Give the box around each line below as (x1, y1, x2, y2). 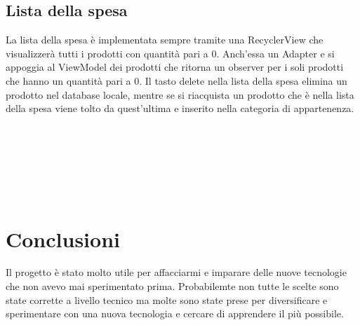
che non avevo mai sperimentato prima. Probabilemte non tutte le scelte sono (6, 279, 339, 293)
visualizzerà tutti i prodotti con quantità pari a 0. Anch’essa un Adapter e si (6, 46, 335, 60)
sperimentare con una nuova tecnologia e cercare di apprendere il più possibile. (6, 306, 344, 321)
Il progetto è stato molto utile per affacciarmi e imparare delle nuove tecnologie (6, 265, 347, 279)
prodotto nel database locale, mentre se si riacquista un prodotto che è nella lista (6, 87, 354, 102)
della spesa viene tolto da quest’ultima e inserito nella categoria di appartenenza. (6, 101, 354, 116)
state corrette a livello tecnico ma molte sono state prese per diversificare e (6, 292, 328, 307)
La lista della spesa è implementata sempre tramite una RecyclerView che (6, 32, 324, 47)
